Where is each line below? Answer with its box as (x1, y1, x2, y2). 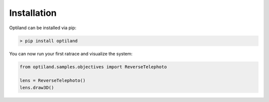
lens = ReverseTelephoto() (19, 78, 86, 84)
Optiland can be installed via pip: (9, 25, 77, 31)
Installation (9, 7, 57, 18)
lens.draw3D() (19, 85, 54, 90)
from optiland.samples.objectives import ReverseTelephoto (19, 64, 167, 69)
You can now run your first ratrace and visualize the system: (9, 51, 133, 56)
